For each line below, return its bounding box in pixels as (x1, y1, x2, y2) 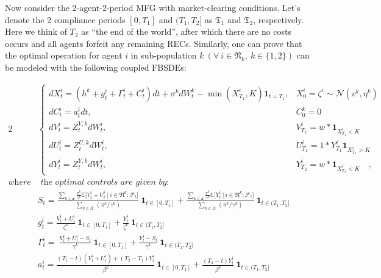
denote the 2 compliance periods (5, 13, 126, 26)
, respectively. (253, 13, 304, 26)
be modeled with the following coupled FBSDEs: (5, 60, 187, 73)
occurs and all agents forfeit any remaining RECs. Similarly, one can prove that (5, 37, 302, 49)
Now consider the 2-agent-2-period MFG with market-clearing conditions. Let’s (5, 1, 301, 13)
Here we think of (5, 25, 67, 38)
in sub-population (130, 49, 197, 62)
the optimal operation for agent (5, 49, 123, 62)
